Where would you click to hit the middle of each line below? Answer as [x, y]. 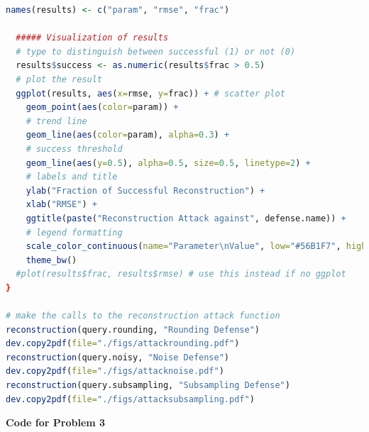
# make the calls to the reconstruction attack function [143, 316]
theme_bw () [51, 260]
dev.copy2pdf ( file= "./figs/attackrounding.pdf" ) [123, 344]
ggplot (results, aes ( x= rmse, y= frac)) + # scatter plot [150, 93]
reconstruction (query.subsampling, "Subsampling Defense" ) [148, 386]
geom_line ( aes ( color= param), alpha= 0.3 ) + [128, 135]
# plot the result [59, 79]
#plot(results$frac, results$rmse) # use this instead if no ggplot [181, 274]
